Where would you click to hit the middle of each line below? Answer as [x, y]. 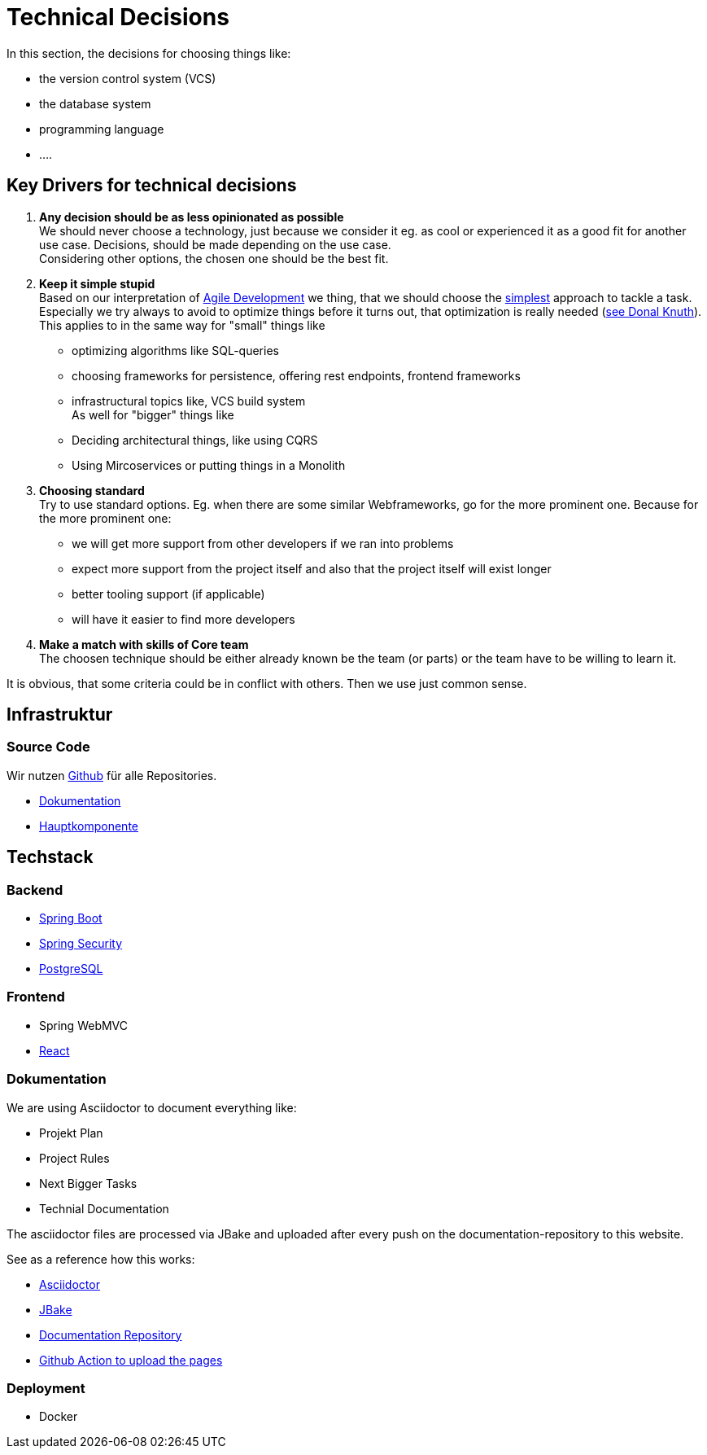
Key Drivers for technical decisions [152, 186]
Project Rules [74, 1158]
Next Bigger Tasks [88, 1183]
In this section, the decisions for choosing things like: [149, 53]
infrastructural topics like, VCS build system [189, 401]
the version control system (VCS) [128, 78]
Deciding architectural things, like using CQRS [195, 440]
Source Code [48, 747]
